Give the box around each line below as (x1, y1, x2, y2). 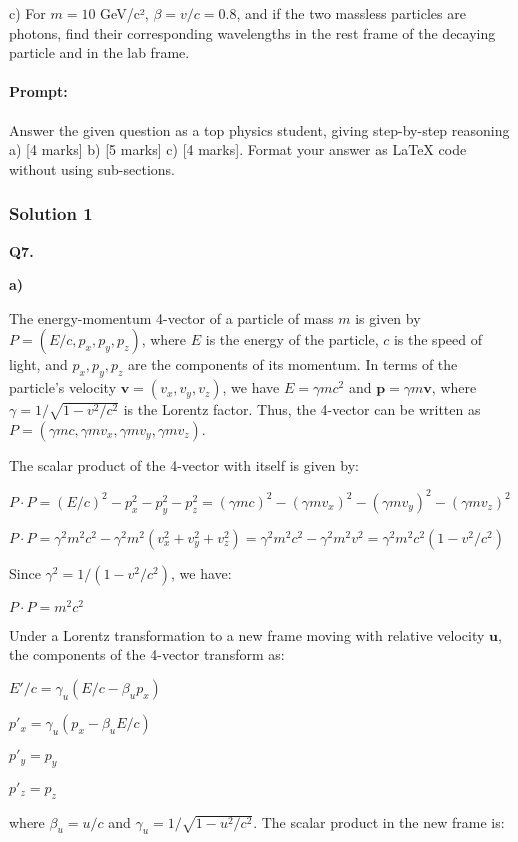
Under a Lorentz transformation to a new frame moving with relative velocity (9, 624, 485, 645)
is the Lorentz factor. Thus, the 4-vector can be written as (123, 399, 481, 420)
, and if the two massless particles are (236, 3, 466, 23)
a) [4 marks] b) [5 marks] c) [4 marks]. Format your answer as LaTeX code (9, 139, 467, 160)
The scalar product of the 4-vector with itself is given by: (9, 454, 359, 475)
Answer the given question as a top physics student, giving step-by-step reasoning (9, 119, 510, 140)
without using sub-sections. (9, 158, 175, 179)
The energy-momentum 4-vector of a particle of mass (9, 307, 334, 328)
